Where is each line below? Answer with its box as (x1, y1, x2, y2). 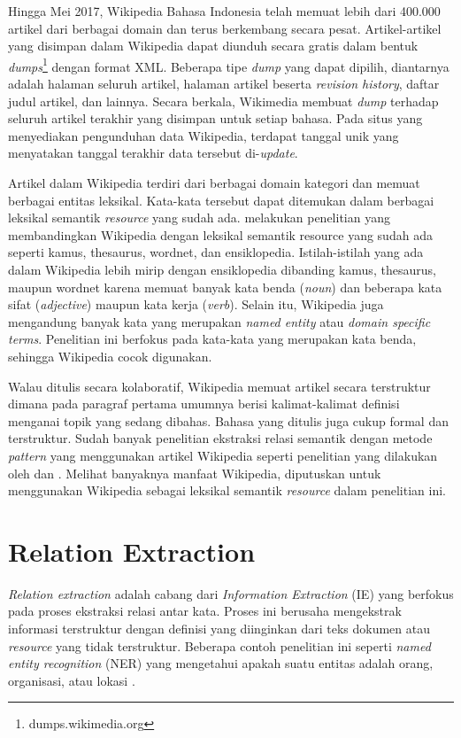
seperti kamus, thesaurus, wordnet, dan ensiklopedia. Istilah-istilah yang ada (8, 243, 424, 261)
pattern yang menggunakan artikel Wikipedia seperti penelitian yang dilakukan (8, 446, 438, 464)
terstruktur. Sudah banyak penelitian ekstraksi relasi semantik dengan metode (8, 429, 433, 447)
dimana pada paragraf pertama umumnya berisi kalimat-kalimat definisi (8, 394, 400, 413)
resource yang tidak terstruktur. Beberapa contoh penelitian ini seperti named (8, 636, 431, 655)
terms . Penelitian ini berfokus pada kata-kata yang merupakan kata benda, (8, 330, 417, 348)
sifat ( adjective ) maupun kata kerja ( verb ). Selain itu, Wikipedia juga (8, 295, 384, 314)
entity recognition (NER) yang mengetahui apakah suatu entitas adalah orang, (8, 654, 434, 672)
